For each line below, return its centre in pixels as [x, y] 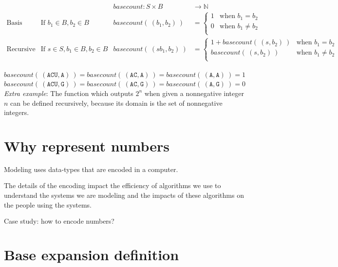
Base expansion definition [92, 254]
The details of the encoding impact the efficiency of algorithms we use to [113, 185]
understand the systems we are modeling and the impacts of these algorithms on [124, 195]
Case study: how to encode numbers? [59, 221]
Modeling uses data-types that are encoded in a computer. [91, 169]
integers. [17, 112]
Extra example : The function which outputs [69, 93]
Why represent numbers [87, 145]
